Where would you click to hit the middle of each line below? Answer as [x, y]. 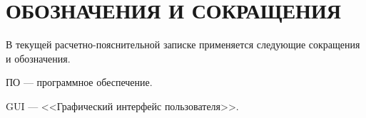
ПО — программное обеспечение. [79, 82]
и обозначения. [38, 58]
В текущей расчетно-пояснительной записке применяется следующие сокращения [183, 44]
